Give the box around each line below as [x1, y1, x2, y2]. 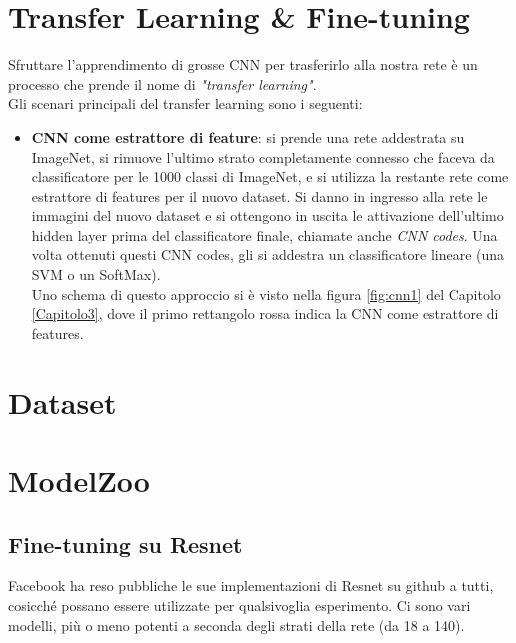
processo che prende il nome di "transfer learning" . [8, 73, 317, 94]
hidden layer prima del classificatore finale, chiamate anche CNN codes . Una [31, 224, 498, 245]
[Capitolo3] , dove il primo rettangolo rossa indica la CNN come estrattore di [31, 303, 499, 324]
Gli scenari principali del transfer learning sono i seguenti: [8, 93, 363, 114]
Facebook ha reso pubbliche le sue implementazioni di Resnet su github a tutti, [8, 575, 494, 596]
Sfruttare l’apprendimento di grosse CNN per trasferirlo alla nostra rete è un [8, 54, 478, 75]
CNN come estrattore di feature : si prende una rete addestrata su [31, 126, 465, 147]
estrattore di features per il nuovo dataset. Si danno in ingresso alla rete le [31, 185, 488, 206]
